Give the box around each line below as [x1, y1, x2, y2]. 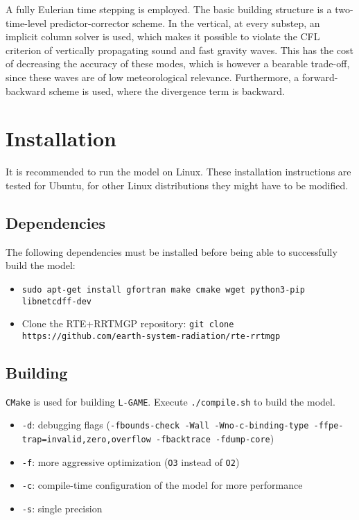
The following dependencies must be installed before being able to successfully [6, 244, 338, 259]
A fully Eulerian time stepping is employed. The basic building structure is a [6, 2, 332, 16]
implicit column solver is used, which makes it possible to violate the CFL [6, 29, 320, 44]
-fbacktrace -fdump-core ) [156, 431, 274, 445]
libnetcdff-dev [21, 296, 92, 306]
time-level [6, 15, 47, 30]
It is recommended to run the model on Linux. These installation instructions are [6, 164, 351, 179]
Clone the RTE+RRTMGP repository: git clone [21, 316, 234, 331]
